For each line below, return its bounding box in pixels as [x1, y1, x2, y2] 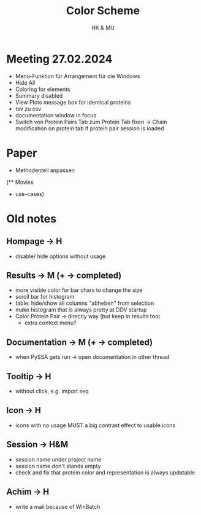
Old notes [6, 211, 57, 226]
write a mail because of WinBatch [15, 503, 100, 510]
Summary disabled [15, 92, 63, 99]
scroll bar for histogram [15, 293, 75, 301]
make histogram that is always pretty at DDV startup [15, 306, 147, 313]
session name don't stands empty [15, 462, 101, 470]
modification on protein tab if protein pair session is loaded [15, 124, 164, 132]
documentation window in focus [15, 111, 97, 119]
